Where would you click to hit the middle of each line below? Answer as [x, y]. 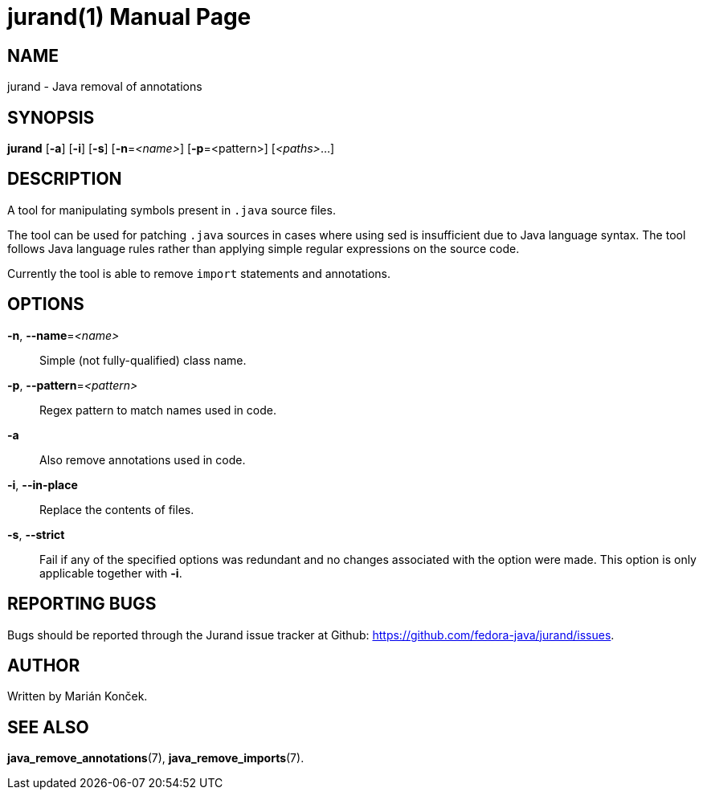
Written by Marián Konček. [78, 696]
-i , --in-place [43, 484]
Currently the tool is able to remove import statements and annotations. [199, 273]
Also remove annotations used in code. [143, 459]
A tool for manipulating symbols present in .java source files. [172, 210]
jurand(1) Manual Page [129, 17]
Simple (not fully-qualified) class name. [143, 360]
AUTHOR [44, 665]
